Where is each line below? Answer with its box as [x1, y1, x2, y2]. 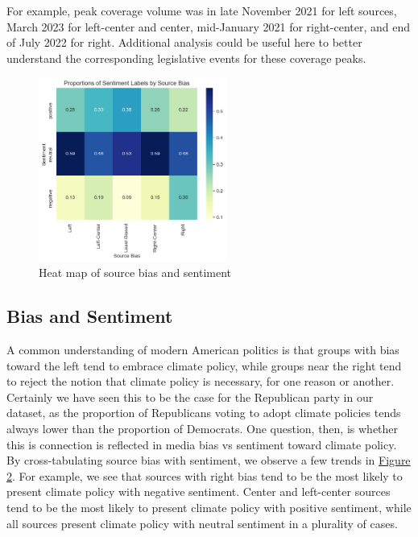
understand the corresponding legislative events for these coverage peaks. [6, 49, 366, 66]
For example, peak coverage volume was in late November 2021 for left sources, [6, 2, 397, 19]
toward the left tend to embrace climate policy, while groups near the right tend [6, 357, 402, 374]
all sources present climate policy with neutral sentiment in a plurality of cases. [6, 514, 398, 531]
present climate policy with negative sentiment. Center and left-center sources [6, 483, 391, 500]
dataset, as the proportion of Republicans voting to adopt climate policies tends [6, 404, 401, 421]
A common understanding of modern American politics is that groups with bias [6, 341, 399, 358]
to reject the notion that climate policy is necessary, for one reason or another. [6, 373, 395, 390]
